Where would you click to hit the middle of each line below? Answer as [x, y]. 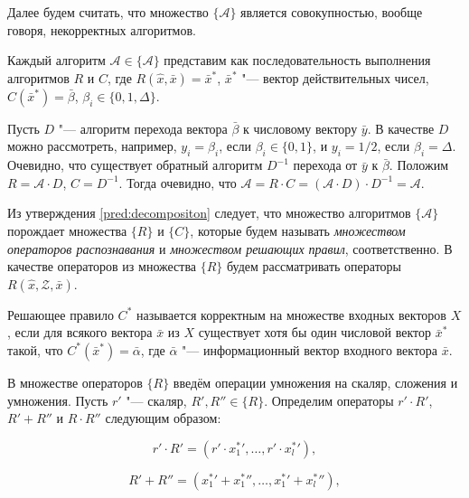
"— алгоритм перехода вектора [143, 128]
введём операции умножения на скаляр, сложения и [315, 382]
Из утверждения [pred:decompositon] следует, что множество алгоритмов [209, 213]
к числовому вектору [300, 128]
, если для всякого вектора [80, 332]
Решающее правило [61, 314]
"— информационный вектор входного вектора [310, 349]
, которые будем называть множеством [298, 230]
